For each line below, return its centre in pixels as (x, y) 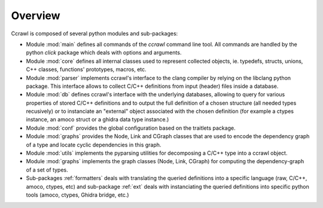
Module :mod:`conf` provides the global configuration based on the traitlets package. (131, 128)
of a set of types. (47, 170)
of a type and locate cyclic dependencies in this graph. (94, 145)
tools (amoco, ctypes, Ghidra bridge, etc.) (77, 195)
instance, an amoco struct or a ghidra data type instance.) (97, 120)
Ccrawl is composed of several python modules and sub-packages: (95, 33)
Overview (36, 16)
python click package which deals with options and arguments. (104, 53)
